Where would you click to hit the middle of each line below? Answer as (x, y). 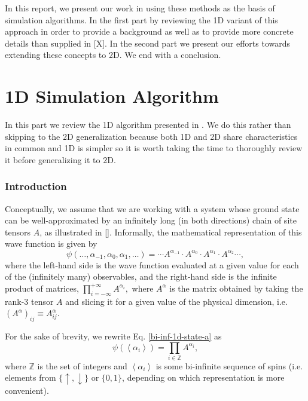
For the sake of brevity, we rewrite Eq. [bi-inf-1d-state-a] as (113, 336)
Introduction (36, 186)
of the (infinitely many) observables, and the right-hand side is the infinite (141, 276)
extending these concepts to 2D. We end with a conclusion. (113, 55)
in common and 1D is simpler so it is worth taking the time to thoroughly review (154, 148)
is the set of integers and (82, 365)
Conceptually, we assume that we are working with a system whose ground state (152, 208)
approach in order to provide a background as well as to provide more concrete (149, 31)
